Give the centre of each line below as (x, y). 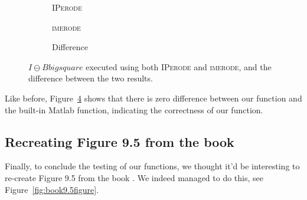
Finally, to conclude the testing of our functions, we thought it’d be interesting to (152, 166)
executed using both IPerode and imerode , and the (179, 66)
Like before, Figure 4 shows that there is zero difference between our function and (153, 98)
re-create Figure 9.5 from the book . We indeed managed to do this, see (134, 177)
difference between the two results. (91, 78)
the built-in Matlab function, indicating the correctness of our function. (134, 109)
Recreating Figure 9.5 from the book (120, 141)
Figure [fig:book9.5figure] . (52, 189)
